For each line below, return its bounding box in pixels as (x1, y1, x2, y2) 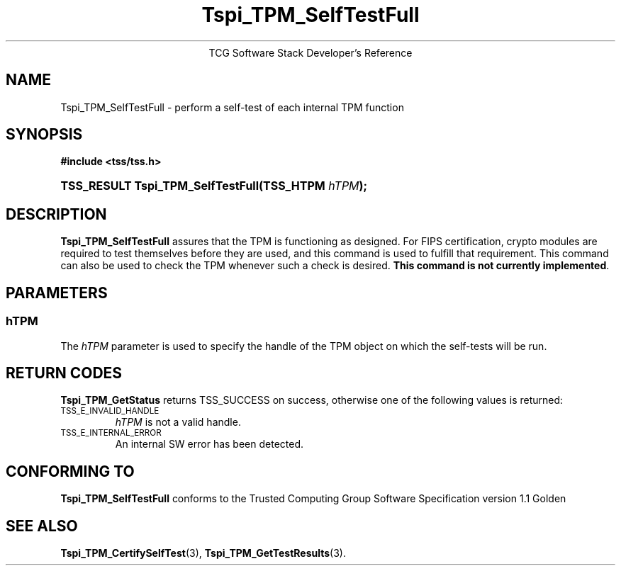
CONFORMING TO (6, 462, 135, 480)
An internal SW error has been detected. (115, 438, 304, 451)
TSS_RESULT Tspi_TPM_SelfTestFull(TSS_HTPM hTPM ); (60, 179, 368, 193)
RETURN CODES (6, 363, 123, 382)
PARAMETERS (6, 283, 108, 302)
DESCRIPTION (6, 205, 107, 223)
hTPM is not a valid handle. (115, 416, 241, 429)
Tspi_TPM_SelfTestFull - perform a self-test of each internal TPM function (60, 101, 404, 113)
